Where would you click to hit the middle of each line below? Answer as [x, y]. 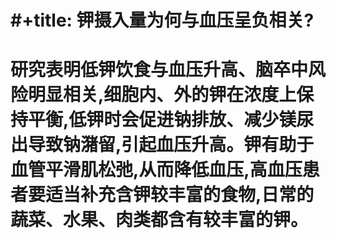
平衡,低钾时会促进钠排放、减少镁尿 [171, 120]
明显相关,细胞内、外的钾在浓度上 [162, 95]
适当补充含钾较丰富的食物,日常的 [180, 195]
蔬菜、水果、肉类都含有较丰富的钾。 [159, 220]
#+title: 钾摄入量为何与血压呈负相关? [162, 20]
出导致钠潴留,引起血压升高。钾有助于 [162, 145]
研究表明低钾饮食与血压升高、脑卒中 [159, 70]
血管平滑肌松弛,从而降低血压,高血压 [156, 170]
